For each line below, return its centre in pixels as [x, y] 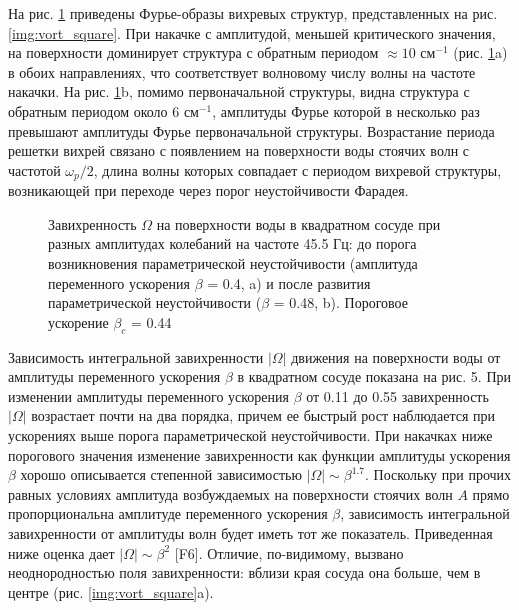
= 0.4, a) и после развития [289, 282]
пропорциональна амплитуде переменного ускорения [168, 513]
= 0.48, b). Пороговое [340, 302]
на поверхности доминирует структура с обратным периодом [193, 52]
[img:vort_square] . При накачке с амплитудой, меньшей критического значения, [252, 32]
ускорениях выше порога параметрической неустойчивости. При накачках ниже [250, 434]
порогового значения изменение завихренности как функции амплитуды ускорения [259, 454]
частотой [34, 169]
